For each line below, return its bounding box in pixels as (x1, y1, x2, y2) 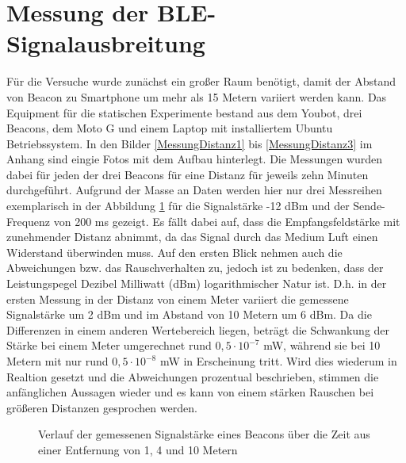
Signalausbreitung (6, 27, 205, 59)
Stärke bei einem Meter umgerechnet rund (6, 337, 212, 354)
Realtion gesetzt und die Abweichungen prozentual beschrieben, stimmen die (6, 368, 379, 385)
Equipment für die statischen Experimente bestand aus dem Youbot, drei (6, 104, 362, 121)
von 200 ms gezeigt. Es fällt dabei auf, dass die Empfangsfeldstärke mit (53, 212, 400, 229)
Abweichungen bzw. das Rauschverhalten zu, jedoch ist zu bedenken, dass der (6, 259, 384, 276)
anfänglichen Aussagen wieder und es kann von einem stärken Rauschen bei (6, 384, 374, 400)
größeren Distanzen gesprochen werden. (6, 399, 197, 415)
